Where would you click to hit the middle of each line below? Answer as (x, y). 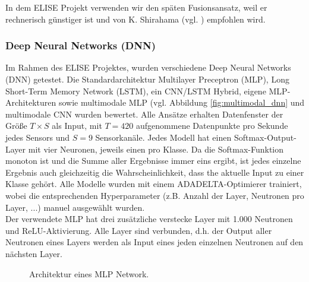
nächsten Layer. (34, 253)
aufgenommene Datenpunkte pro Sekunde (212, 126)
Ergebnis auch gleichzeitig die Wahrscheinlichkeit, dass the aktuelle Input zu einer (155, 172)
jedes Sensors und (37, 137)
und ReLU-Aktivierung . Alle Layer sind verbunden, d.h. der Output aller (139, 230)
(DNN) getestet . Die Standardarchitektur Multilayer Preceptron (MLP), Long (147, 79)
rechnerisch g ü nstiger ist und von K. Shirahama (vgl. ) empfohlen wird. (135, 19)
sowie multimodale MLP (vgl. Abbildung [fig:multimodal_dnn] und (182, 102)
